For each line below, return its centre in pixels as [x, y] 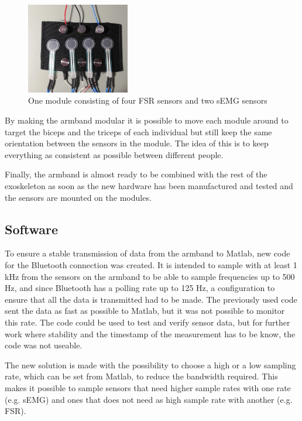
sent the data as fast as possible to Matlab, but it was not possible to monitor [145, 311]
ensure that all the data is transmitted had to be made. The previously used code [151, 299]
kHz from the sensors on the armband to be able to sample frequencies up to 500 [150, 276]
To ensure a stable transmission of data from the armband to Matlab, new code [147, 253]
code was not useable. [44, 345]
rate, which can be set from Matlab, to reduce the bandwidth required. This [141, 376]
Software [32, 229]
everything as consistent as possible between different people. [114, 154]
